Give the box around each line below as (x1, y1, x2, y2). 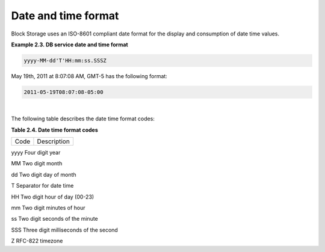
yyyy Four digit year (11, 149, 61, 156)
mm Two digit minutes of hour (11, 204, 85, 211)
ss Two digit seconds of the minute (11, 215, 99, 223)
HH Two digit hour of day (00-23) (11, 193, 94, 200)
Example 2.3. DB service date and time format (11, 41, 129, 48)
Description (37, 137, 70, 146)
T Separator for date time (11, 182, 74, 189)
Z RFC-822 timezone (11, 238, 63, 245)
